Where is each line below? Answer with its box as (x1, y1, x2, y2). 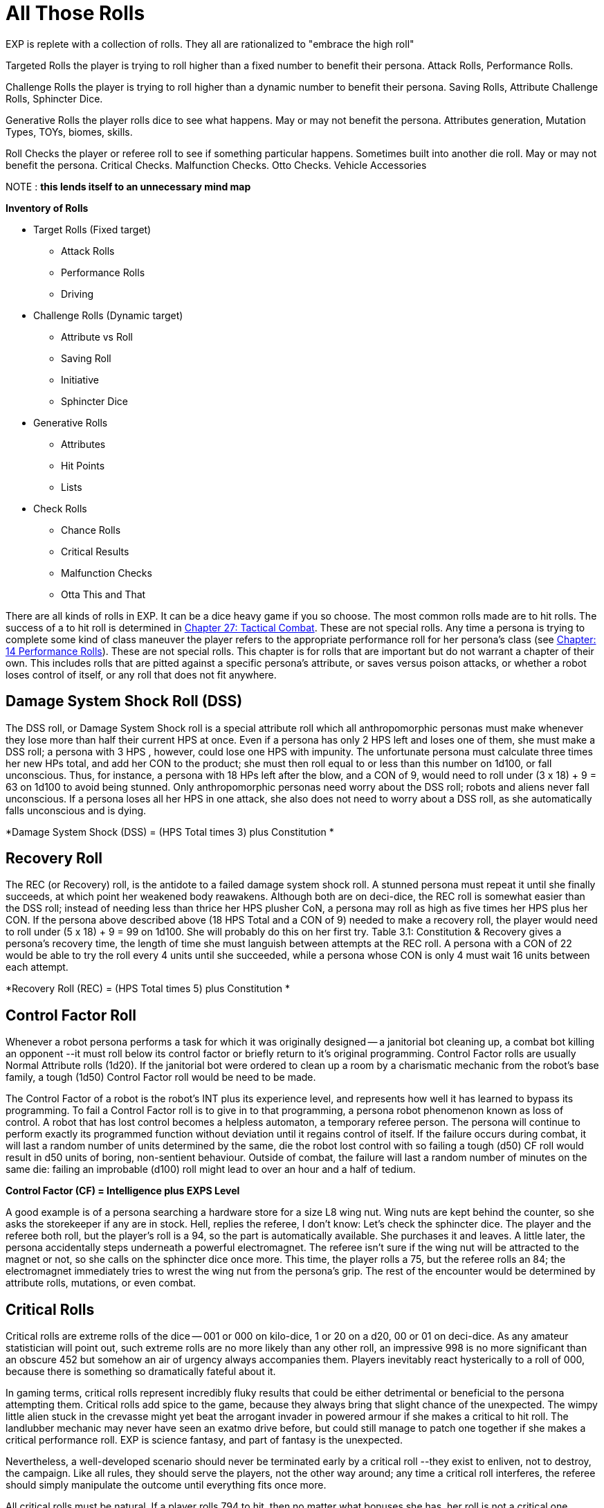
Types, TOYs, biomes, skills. (6, 125, 133, 138)
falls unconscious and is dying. (6, 804, 147, 816)
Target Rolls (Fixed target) (33, 223, 152, 235)
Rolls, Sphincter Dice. (6, 92, 103, 105)
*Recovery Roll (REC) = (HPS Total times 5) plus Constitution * (6, 982, 290, 995)
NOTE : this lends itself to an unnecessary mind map (6, 180, 251, 192)
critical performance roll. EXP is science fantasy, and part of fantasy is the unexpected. (6, 1434, 403, 1446)
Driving (61, 287, 94, 300)
